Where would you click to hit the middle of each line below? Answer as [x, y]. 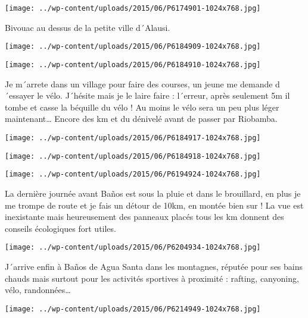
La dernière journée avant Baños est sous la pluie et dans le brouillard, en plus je [153, 193]
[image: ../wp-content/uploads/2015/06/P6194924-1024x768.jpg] [133, 174]
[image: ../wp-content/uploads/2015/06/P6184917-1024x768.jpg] [133, 138]
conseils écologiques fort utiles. [60, 228]
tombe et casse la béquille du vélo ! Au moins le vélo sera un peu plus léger [142, 107]
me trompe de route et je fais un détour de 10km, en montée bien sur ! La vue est [154, 205]
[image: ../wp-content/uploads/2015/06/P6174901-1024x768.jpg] [133, 8]
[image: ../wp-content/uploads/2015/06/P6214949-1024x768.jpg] [133, 309]
